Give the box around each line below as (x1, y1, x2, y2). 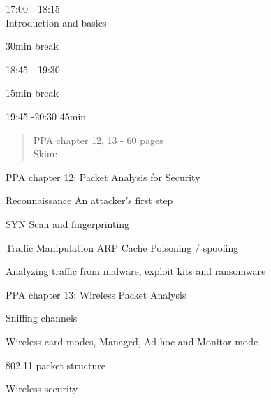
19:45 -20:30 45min (6, 108, 87, 123)
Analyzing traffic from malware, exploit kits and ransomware (6, 264, 266, 278)
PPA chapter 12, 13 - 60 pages (33, 132, 163, 147)
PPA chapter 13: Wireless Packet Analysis (6, 287, 186, 301)
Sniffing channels (6, 310, 78, 325)
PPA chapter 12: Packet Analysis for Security (6, 169, 200, 184)
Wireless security (6, 381, 78, 396)
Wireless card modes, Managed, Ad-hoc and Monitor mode (6, 334, 258, 348)
